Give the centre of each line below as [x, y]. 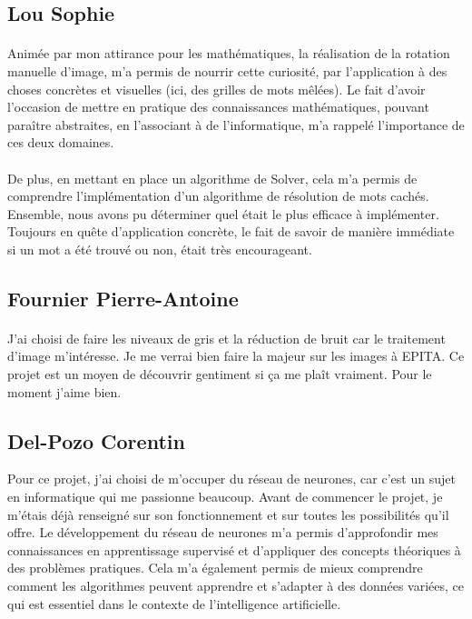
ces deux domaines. [61, 142]
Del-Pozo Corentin [96, 440]
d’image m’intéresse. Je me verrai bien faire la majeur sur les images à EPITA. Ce [236, 356]
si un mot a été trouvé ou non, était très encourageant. [160, 249]
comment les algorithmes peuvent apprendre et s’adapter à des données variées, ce [236, 586]
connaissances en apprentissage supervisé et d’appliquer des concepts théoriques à [234, 549]
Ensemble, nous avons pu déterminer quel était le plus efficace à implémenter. [223, 213]
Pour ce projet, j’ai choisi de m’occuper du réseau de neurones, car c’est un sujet [231, 479]
